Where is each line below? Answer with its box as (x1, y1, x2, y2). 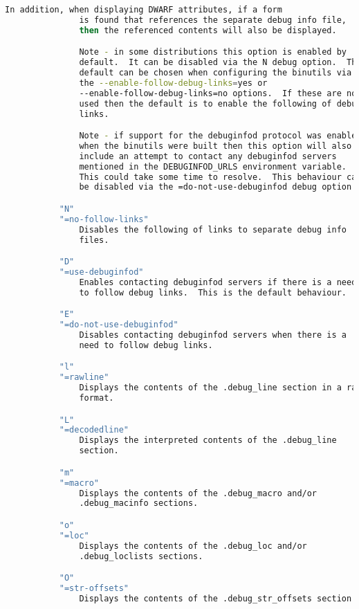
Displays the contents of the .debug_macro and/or (79, 488, 317, 498)
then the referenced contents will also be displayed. (79, 25, 337, 35)
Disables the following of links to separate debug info (79, 224, 347, 235)
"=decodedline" (59, 425, 129, 435)
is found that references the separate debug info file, (79, 15, 347, 25)
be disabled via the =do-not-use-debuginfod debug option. (79, 182, 357, 192)
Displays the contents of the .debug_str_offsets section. (79, 593, 357, 603)
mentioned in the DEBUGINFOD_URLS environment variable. (79, 161, 347, 172)
